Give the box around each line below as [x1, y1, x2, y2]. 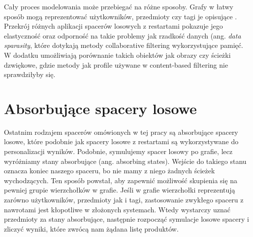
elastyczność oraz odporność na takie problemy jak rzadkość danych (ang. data [4, 30, 241, 40]
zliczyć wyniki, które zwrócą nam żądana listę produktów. [4, 223, 179, 234]
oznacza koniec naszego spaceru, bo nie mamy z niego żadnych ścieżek [4, 165, 215, 176]
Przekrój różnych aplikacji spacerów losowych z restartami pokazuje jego [4, 21, 223, 31]
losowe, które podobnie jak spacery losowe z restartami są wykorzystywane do [4, 136, 239, 147]
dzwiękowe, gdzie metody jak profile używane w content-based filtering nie [4, 59, 228, 70]
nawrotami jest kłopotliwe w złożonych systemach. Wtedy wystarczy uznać [4, 204, 231, 214]
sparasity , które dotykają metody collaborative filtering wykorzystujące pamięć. [4, 40, 243, 50]
